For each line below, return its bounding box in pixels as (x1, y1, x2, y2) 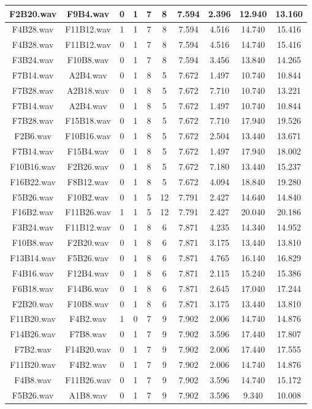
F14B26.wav (10, 327, 56, 340)
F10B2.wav (67, 190, 109, 203)
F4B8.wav (14, 373, 51, 386)
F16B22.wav (10, 175, 56, 188)
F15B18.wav (65, 114, 111, 127)
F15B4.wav (67, 145, 109, 158)
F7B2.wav (14, 343, 51, 356)
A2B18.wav (67, 83, 110, 96)
